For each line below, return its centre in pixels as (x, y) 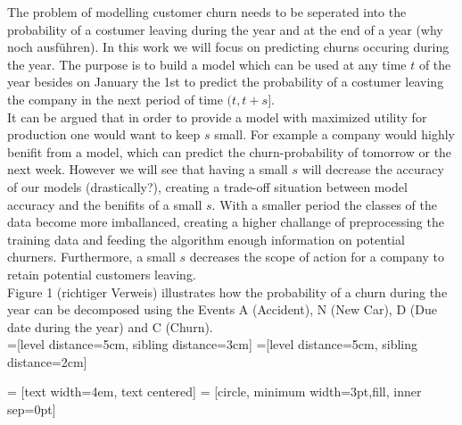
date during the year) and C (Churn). (110, 326)
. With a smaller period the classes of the (324, 204)
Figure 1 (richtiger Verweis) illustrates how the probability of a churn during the (227, 292)
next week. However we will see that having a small (148, 169)
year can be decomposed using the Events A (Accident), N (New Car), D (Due (222, 309)
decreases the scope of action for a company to (317, 257)
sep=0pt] (32, 409)
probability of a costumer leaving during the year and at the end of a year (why (225, 29)
